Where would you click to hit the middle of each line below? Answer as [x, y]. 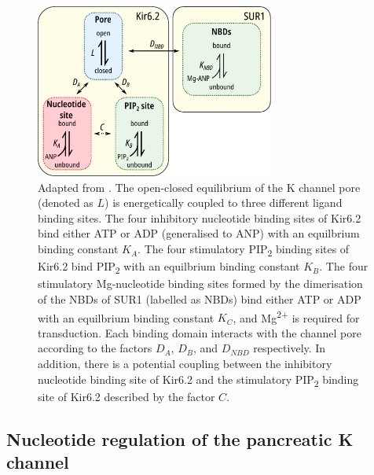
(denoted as [66, 203]
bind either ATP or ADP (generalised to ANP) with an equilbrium [199, 233]
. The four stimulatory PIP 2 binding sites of [244, 250]
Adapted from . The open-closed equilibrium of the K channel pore [199, 187]
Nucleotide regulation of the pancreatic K [180, 438]
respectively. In [290, 348]
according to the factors [95, 348]
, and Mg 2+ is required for [296, 316]
